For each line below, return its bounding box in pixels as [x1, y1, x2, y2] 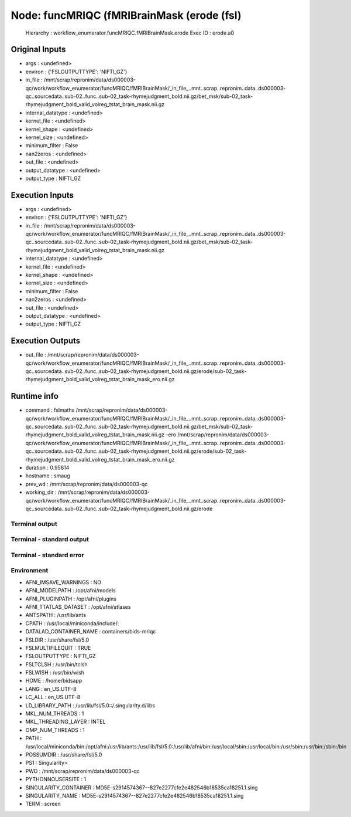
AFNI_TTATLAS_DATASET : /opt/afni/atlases [25, 603, 131, 610]
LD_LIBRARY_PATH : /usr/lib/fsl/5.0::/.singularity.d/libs [25, 701, 155, 709]
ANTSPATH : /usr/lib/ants [25, 612, 86, 619]
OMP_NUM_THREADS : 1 [25, 726, 85, 733]
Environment [11, 567, 49, 575]
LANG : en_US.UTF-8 [25, 685, 77, 692]
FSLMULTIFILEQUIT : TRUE [25, 644, 91, 651]
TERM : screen [25, 801, 61, 808]
